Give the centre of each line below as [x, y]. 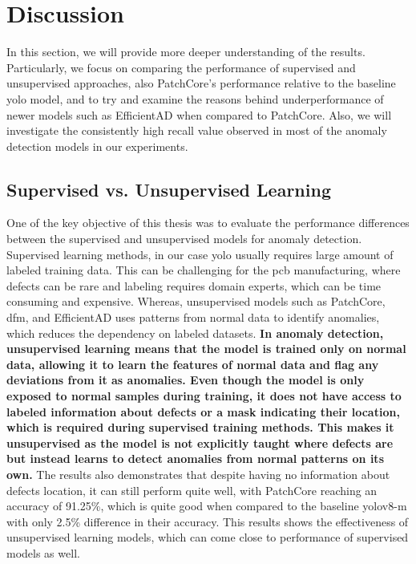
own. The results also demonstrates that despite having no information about [198, 474]
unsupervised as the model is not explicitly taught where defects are [200, 442]
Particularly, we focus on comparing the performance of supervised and [181, 67]
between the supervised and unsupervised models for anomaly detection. [184, 239]
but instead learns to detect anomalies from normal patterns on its [195, 459]
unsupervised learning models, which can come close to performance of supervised [208, 537]
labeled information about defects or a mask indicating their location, [203, 411]
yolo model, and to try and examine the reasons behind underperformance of [195, 98]
